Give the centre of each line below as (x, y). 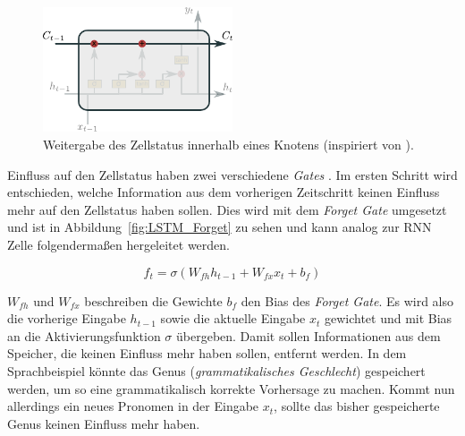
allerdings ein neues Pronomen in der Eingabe (133, 406)
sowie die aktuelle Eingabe (233, 318)
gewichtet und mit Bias (388, 318)
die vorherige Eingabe (67, 318)
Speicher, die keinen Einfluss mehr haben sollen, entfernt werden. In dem (207, 353)
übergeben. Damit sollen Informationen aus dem (309, 335)
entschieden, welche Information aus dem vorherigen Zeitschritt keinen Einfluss (224, 192)
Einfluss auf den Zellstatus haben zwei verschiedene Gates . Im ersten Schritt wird (232, 174)
